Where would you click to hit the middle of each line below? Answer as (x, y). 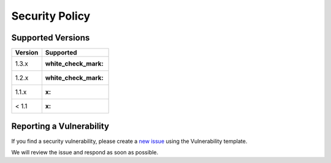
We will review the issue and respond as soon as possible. (85, 152)
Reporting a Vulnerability (60, 127)
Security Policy (51, 16)
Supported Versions (51, 38)
